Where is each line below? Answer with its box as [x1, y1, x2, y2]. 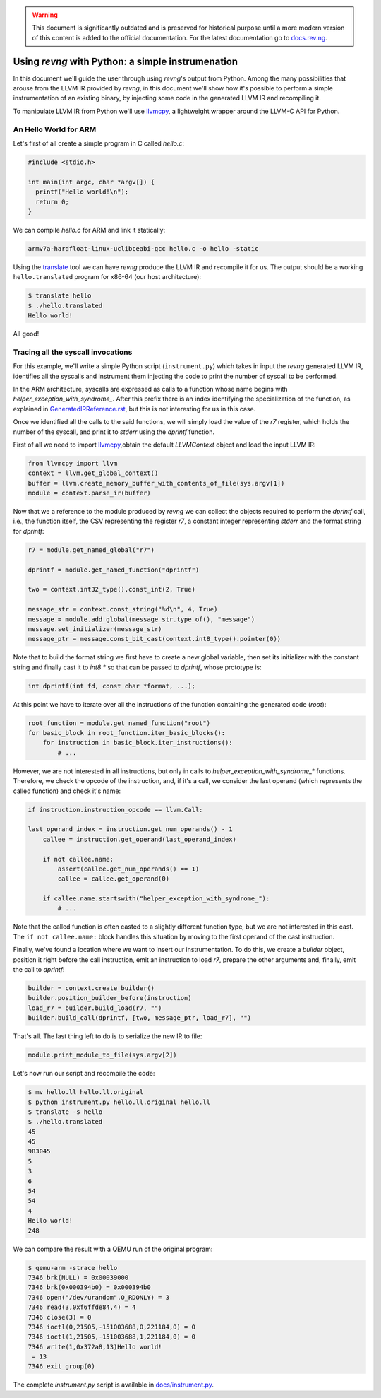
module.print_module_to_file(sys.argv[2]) [28, 1051, 177, 1059]
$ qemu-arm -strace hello [28, 1264, 118, 1271]
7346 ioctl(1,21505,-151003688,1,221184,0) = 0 [28, 1333, 195, 1341]
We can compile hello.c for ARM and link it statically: [13, 225, 166, 234]
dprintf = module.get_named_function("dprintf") [28, 565, 200, 574]
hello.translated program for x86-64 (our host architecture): [13, 273, 201, 281]
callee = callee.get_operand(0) [57, 875, 169, 883]
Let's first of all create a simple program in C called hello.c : [13, 139, 185, 148]
